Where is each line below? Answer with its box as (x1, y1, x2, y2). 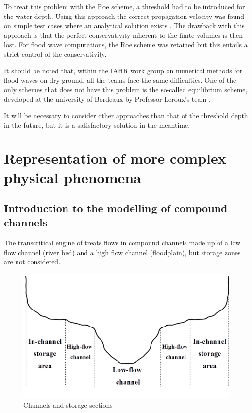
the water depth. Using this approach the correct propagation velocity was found (4, 11, 245, 21)
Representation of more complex (4, 148, 226, 168)
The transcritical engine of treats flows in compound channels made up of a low (4, 238, 241, 248)
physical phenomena (4, 167, 141, 187)
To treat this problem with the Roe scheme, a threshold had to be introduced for (4, 1, 245, 11)
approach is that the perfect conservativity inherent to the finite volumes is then (4, 30, 243, 40)
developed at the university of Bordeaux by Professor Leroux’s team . (4, 94, 211, 104)
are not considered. (4, 257, 61, 267)
